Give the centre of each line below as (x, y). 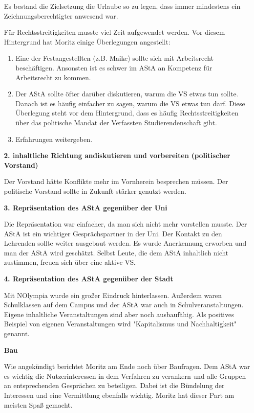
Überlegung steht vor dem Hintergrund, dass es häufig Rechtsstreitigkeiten (127, 113)
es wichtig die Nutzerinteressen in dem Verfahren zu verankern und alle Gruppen (125, 376)
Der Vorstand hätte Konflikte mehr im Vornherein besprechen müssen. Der (116, 181)
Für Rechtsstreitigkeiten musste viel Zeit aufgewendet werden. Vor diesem (115, 32)
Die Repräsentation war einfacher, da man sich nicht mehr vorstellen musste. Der (126, 224)
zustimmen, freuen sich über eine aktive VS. (70, 262)
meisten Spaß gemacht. (38, 404)
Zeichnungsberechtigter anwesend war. (61, 15)
